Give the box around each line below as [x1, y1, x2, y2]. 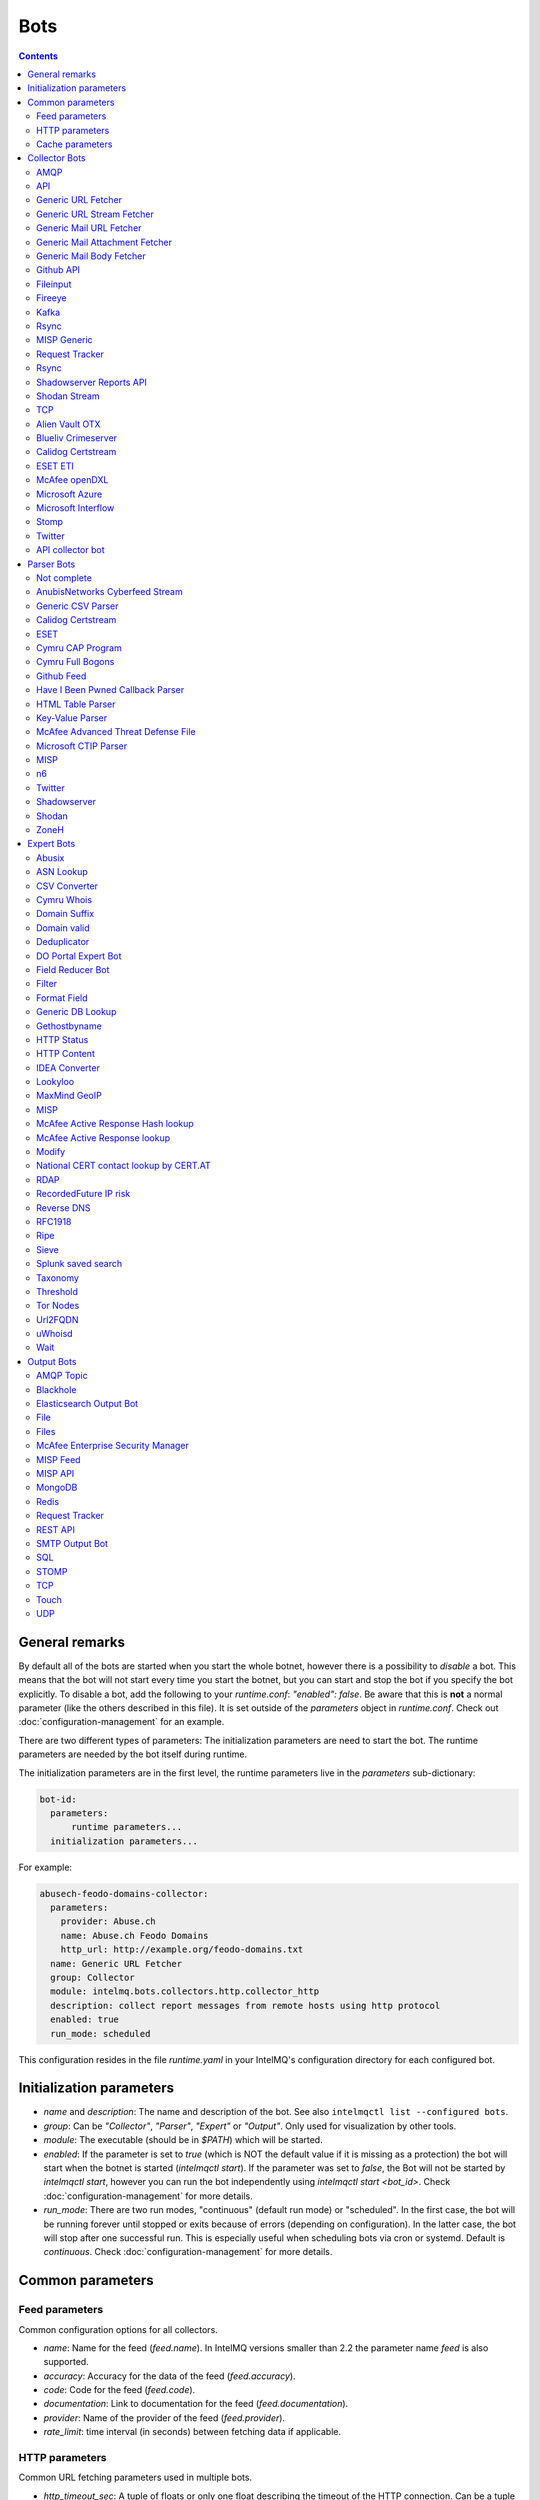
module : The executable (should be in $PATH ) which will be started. [43, 2134, 324, 2146]
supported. [43, 2356, 89, 2368]
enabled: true [50, 2014, 120, 2025]
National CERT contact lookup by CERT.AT [36, 1160, 212, 1172]
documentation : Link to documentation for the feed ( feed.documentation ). [43, 2398, 349, 2410]
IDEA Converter [36, 1061, 100, 1074]
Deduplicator [36, 936, 90, 948]
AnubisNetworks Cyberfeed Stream [36, 586, 184, 598]
